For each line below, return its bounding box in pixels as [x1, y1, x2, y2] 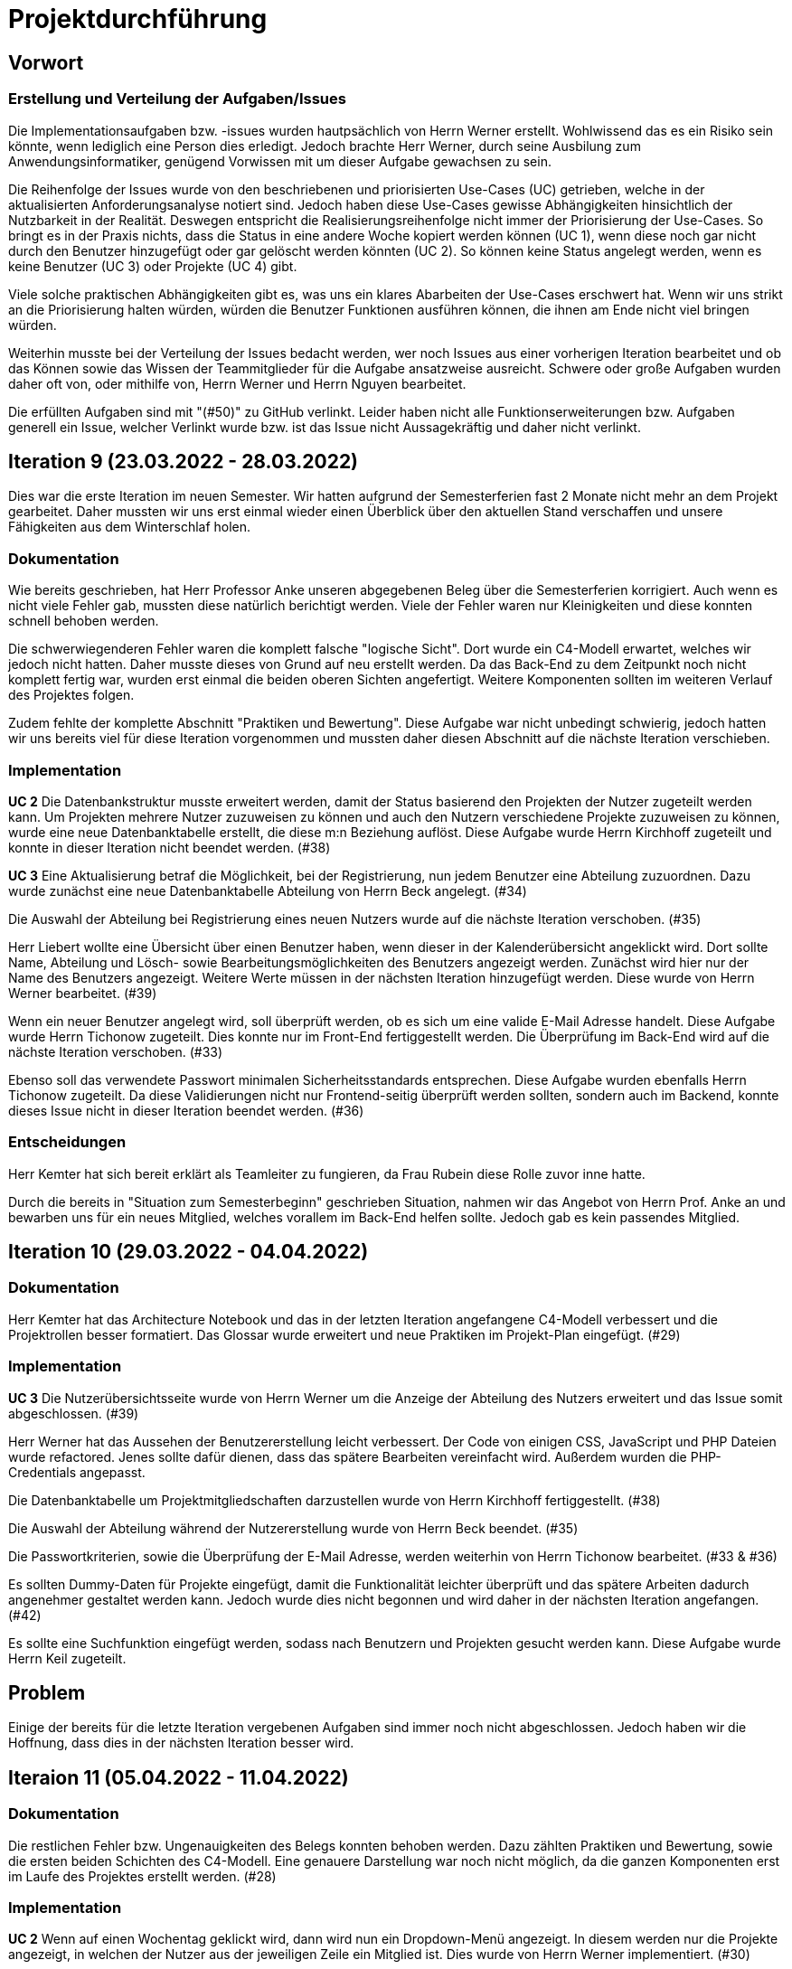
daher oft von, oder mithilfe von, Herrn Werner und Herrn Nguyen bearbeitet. [8, 375, 467, 391]
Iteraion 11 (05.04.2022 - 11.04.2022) [8, 1766, 349, 1789]
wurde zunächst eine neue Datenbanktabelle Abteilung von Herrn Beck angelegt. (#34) [8, 882, 527, 899]
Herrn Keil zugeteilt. [8, 1650, 127, 1666]
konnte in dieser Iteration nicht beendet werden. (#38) [8, 839, 331, 855]
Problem [8, 1682, 86, 1705]
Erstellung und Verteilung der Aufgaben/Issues [8, 89, 346, 108]
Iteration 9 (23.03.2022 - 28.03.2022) [8, 449, 359, 473]
